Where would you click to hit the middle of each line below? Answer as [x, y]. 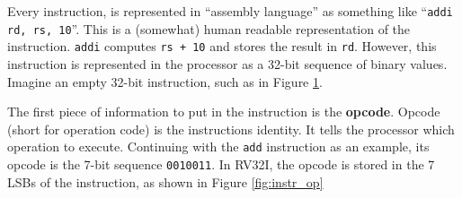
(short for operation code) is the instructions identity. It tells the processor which [231, 129]
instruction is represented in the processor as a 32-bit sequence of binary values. [227, 63]
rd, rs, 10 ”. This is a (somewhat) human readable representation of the [209, 28]
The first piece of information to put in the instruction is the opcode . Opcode [224, 112]
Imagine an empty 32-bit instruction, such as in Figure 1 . [165, 81]
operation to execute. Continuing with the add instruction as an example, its [218, 146]
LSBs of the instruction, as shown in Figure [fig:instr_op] [165, 181]
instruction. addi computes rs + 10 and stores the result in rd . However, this [222, 46]
